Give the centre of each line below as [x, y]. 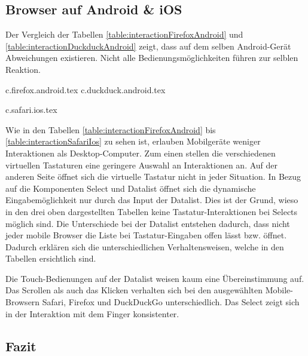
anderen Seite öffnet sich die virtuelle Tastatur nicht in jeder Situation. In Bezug [153, 177]
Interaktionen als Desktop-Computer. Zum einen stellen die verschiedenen [141, 153]
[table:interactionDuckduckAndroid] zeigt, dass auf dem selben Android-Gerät [148, 46]
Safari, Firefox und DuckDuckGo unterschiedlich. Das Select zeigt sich [171, 302]
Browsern [23, 302]
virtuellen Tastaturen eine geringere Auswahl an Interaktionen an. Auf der [142, 165]
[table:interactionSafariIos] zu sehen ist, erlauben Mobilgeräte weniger [133, 141]
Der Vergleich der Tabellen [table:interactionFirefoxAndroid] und [124, 34]
